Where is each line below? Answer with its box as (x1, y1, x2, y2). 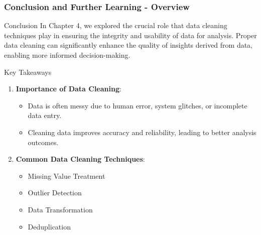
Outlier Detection (28, 187, 82, 198)
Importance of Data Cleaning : (16, 83, 121, 94)
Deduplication (28, 221, 71, 231)
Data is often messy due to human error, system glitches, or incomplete (28, 100, 247, 110)
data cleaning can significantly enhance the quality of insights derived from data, (4, 40, 253, 50)
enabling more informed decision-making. (4, 50, 130, 60)
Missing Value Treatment (28, 170, 105, 181)
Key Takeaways (4, 66, 52, 77)
